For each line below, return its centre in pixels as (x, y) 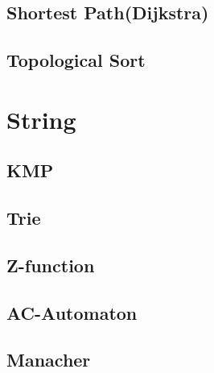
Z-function (51, 265)
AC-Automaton (72, 312)
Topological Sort (76, 60)
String (41, 119)
